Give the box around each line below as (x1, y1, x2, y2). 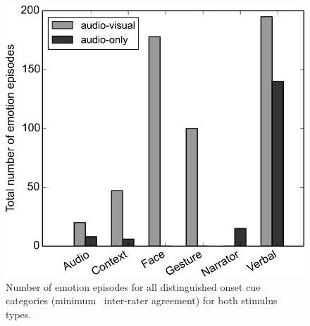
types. (6, 307, 32, 321)
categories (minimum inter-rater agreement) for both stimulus (6, 293, 278, 308)
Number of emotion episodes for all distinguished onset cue (6, 279, 261, 294)
